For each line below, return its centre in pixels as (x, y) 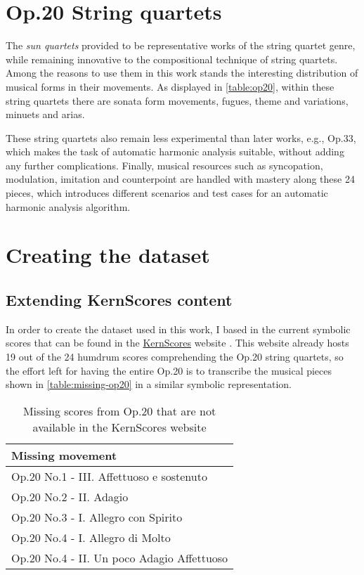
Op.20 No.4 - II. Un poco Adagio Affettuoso (120, 557)
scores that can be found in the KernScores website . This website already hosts (177, 343)
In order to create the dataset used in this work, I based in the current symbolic (178, 329)
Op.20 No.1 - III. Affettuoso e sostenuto (109, 476)
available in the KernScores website (119, 427)
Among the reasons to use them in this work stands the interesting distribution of (182, 73)
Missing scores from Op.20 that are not (119, 411)
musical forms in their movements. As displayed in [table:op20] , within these (170, 86)
